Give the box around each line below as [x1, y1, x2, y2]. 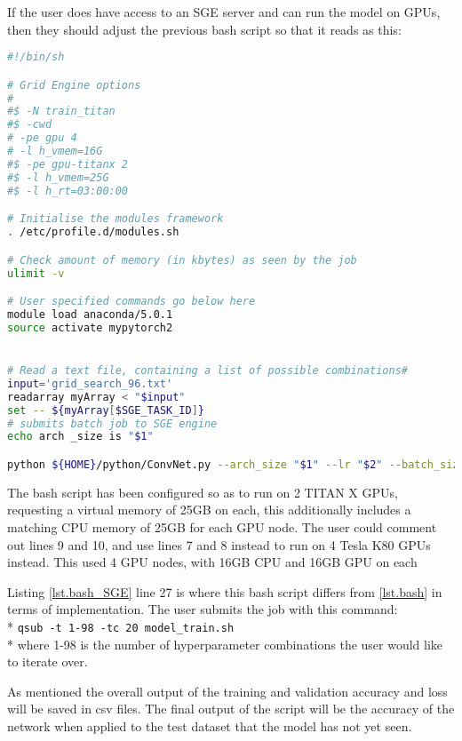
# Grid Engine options [7, 78, 141, 92]
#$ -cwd [7, 118, 52, 131]
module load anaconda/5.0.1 [7, 307, 173, 321]
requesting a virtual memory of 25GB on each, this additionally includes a [7, 500, 411, 519]
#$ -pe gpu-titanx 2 [7, 157, 129, 171]
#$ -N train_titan [7, 105, 115, 118]
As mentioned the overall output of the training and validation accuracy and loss [7, 681, 448, 700]
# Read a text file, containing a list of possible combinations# [7, 364, 409, 377]
